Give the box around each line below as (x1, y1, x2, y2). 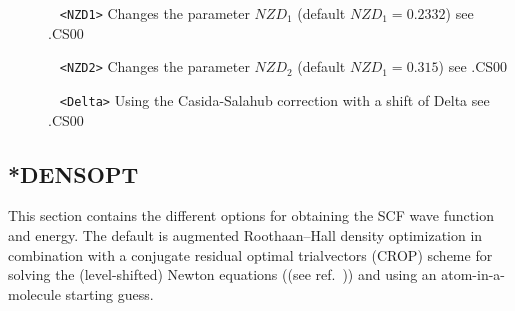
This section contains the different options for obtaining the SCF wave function (8, 205, 494, 226)
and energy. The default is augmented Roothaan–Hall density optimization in (8, 224, 483, 245)
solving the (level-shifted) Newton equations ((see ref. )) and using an (8, 264, 437, 285)
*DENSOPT (8, 158, 139, 189)
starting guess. (65, 283, 154, 304)
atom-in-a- (441, 264, 506, 285)
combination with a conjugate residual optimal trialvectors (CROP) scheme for (8, 244, 493, 265)
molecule (8, 283, 61, 304)
